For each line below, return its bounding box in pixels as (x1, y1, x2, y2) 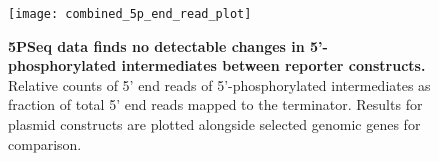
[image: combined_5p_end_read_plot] (8, 7, 252, 21)
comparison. (8, 133, 82, 154)
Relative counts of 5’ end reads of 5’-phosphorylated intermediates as (8, 74, 431, 95)
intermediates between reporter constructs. (121, 55, 426, 76)
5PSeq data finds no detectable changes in (8, 35, 305, 56)
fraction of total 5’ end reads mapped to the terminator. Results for (8, 94, 423, 115)
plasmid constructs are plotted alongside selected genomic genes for (8, 114, 421, 135)
